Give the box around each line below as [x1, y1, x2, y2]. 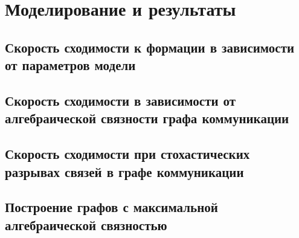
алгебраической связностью [5, 215, 167, 234]
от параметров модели [5, 56, 136, 74]
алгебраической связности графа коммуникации [5, 109, 289, 127]
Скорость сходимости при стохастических [5, 144, 250, 163]
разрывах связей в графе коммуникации [5, 162, 244, 181]
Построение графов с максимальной [5, 198, 218, 216]
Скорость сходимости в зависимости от [5, 91, 236, 109]
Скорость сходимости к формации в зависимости [5, 37, 295, 56]
